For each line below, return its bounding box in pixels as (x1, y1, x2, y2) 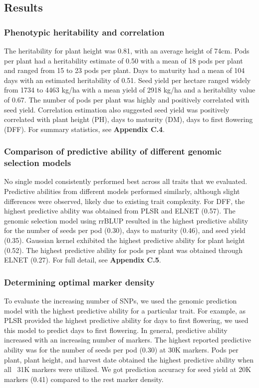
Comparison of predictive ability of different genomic (4, 145, 222, 157)
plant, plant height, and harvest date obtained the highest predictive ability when (4, 354, 254, 364)
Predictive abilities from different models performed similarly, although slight (4, 186, 240, 196)
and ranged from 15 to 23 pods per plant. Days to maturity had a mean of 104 (4, 65, 245, 75)
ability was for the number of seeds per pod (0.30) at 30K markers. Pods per (4, 344, 239, 355)
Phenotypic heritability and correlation (4, 25, 165, 38)
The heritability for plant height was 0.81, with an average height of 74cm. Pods (4, 45, 250, 55)
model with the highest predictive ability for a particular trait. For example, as (4, 305, 246, 315)
